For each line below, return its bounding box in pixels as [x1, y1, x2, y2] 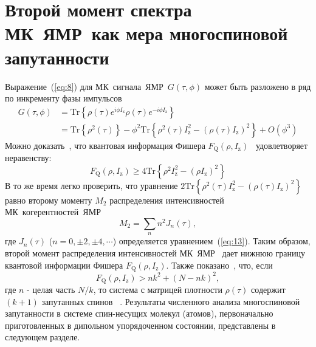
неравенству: [5, 151, 52, 164]
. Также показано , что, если [166, 258, 273, 271]
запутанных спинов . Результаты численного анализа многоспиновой [41, 295, 300, 307]
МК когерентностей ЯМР [5, 205, 101, 218]
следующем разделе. [5, 331, 80, 343]
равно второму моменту [5, 193, 92, 206]
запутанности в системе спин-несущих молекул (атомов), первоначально [5, 307, 273, 320]
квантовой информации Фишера [5, 258, 123, 271]
